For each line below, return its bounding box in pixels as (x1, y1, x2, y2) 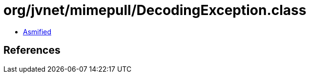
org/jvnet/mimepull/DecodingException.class (3, 2, 307, 18)
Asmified (23, 27, 52, 36)
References (3, 44, 61, 57)
